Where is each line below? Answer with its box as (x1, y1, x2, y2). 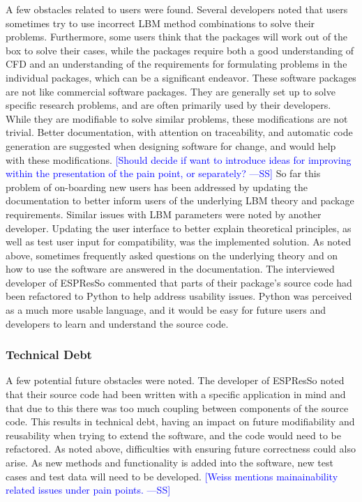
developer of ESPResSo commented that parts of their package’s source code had (6, 275, 352, 289)
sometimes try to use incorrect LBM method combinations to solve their (6, 15, 315, 30)
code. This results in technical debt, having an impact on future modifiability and (6, 414, 355, 429)
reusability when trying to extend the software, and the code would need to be (6, 427, 341, 442)
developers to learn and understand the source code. (6, 316, 229, 330)
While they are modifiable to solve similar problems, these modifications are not (6, 111, 348, 125)
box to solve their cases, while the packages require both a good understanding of (6, 43, 354, 57)
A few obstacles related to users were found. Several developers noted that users (6, 2, 348, 16)
